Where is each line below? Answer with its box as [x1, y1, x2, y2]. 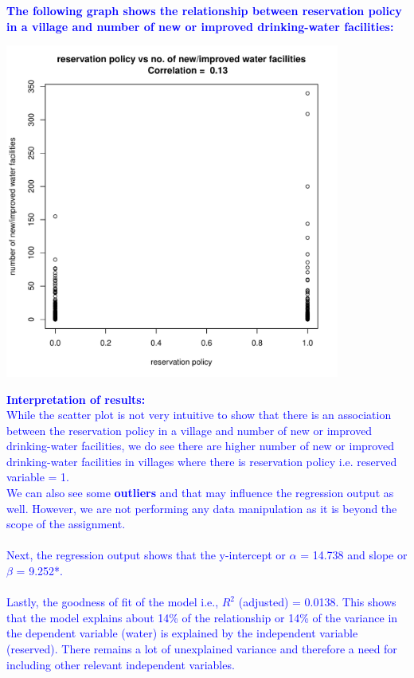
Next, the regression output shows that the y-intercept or [6, 547, 286, 563]
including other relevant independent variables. [6, 656, 235, 672]
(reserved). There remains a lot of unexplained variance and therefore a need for [6, 641, 397, 657]
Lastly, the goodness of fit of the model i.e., [6, 594, 219, 610]
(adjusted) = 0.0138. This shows [238, 594, 396, 610]
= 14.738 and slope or [300, 547, 408, 563]
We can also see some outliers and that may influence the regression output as [6, 484, 394, 501]
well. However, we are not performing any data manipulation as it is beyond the [6, 500, 397, 516]
